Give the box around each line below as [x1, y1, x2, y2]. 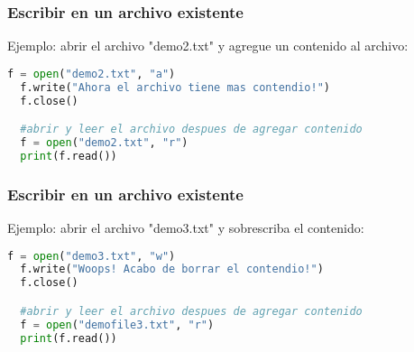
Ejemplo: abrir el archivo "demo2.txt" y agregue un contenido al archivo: [7, 36, 409, 55]
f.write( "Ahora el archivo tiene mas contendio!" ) [20, 80, 330, 94]
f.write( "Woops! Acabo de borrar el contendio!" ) [20, 263, 324, 276]
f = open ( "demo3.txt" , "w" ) [7, 249, 176, 263]
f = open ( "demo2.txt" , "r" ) [20, 135, 189, 149]
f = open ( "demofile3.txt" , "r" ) [20, 318, 215, 331]
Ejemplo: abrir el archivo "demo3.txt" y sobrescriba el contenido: [7, 218, 364, 236]
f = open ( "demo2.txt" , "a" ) [7, 67, 176, 80]
